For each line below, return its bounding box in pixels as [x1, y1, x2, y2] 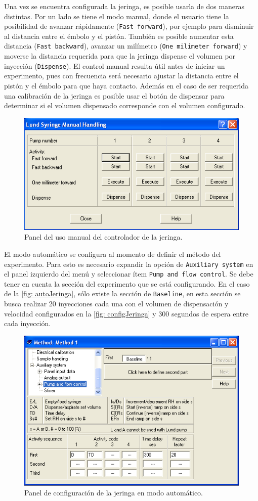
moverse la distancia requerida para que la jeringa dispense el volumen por [4, 51, 236, 61]
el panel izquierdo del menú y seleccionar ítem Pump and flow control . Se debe [4, 268, 253, 279]
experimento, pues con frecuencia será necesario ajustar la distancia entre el [4, 70, 239, 81]
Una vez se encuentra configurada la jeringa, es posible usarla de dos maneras [4, 1, 245, 11]
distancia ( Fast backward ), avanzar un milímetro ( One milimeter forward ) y [4, 40, 247, 51]
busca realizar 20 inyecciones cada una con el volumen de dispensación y [4, 298, 229, 309]
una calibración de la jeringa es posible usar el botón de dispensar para [4, 90, 225, 101]
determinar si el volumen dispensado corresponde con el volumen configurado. [4, 100, 245, 111]
